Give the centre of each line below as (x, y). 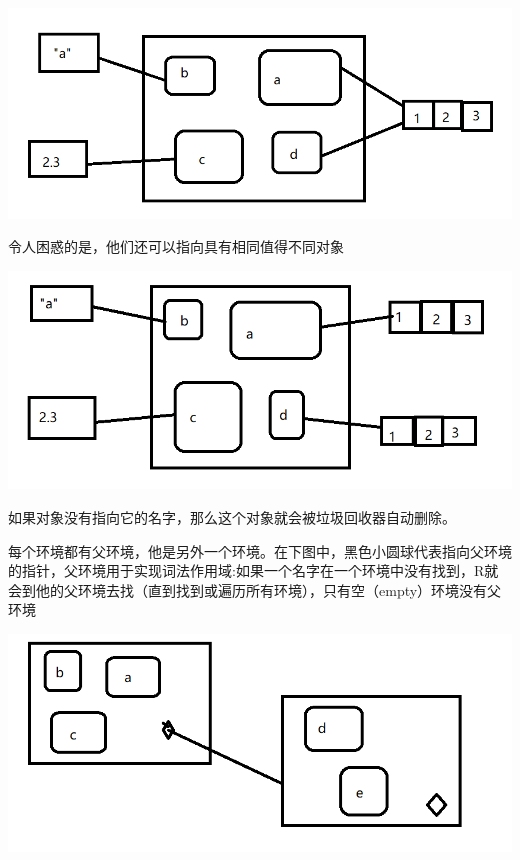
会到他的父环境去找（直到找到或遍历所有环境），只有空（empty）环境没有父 (255, 589)
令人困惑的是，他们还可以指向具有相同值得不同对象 (176, 246)
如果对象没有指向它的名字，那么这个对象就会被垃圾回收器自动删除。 (232, 516)
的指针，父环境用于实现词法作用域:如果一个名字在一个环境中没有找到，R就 (253, 570)
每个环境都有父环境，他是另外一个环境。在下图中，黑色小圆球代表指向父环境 (260, 550)
